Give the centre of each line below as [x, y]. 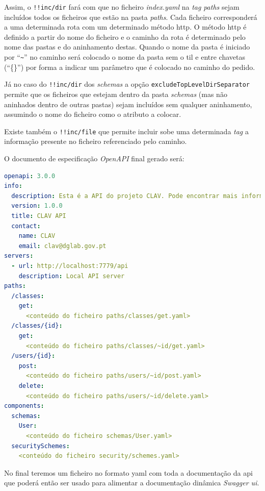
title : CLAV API [39, 216]
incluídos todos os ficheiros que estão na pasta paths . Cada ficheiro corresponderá [131, 17]
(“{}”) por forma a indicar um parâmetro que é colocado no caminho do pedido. [130, 67]
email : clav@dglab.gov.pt [62, 246]
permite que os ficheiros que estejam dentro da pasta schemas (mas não [116, 94]
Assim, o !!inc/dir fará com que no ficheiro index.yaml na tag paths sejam [122, 7]
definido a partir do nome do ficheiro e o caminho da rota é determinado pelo [125, 36]
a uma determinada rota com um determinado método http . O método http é [125, 27]
